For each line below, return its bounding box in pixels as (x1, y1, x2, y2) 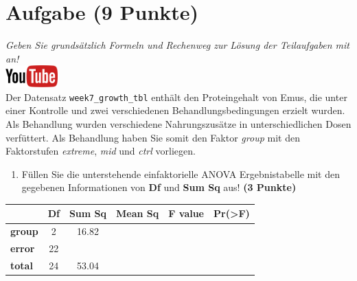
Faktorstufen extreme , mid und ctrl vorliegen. (5, 144, 196, 158)
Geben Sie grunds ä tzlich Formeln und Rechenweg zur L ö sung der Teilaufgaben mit (5, 38, 349, 52)
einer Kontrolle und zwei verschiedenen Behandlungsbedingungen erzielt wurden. (5, 103, 345, 117)
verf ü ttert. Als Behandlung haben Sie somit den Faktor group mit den (5, 130, 300, 144)
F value (168, 206, 204, 221)
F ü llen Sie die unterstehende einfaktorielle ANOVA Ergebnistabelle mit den (21, 166, 340, 181)
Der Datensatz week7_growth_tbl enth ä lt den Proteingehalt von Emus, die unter (5, 89, 347, 104)
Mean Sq (116, 206, 159, 221)
